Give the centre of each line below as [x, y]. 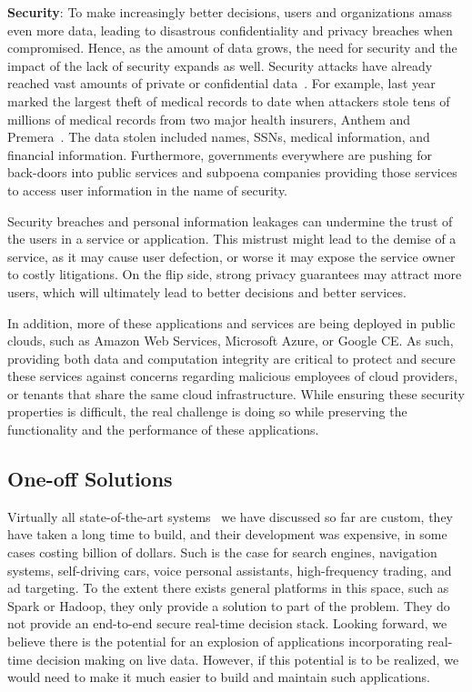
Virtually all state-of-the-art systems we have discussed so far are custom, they [230, 516]
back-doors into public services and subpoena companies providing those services [232, 172]
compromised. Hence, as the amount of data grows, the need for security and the [232, 48]
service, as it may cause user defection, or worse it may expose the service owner [231, 256]
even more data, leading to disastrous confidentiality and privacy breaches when [230, 30]
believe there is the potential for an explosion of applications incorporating [216, 642]
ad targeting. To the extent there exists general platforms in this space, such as [228, 588]
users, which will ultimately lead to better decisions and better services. [207, 291]
